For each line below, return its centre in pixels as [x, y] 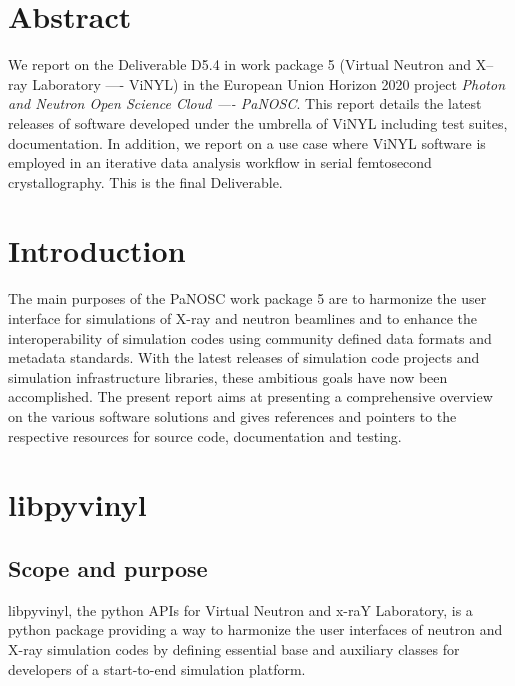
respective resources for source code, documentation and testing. [205, 435]
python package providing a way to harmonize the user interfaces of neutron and [255, 629]
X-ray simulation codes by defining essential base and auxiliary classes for [234, 648]
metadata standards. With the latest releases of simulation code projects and [244, 357]
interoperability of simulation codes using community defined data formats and [250, 337]
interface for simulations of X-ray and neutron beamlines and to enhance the [243, 318]
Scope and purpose [108, 567]
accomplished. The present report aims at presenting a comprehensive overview [250, 396]
